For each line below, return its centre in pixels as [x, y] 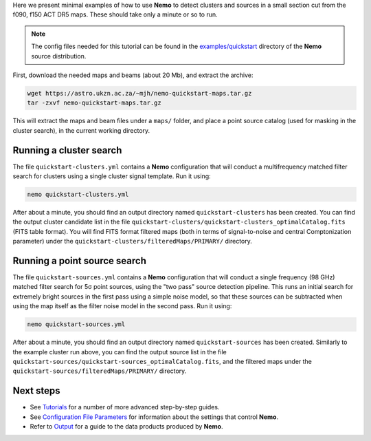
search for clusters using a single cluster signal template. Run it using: [112, 176]
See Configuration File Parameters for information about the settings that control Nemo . [154, 417]
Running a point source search [80, 260]
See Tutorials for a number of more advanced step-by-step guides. [125, 407]
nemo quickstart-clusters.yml [78, 194]
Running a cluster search [67, 150]
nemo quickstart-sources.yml [76, 324]
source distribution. [59, 56]
